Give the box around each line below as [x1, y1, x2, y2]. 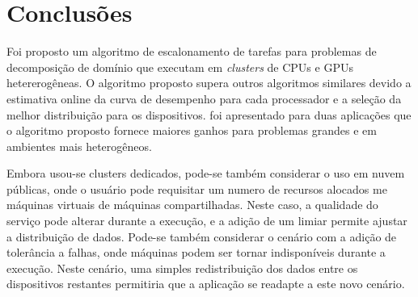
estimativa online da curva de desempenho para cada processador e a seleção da [6, 90, 402, 107]
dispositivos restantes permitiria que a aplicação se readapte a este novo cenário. [6, 275, 405, 292]
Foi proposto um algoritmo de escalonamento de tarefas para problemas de [6, 43, 377, 60]
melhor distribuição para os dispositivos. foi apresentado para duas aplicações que [6, 106, 412, 123]
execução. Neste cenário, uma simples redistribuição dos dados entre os [6, 259, 358, 276]
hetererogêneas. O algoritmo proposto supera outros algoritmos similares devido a [6, 74, 412, 91]
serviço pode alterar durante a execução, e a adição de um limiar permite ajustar [6, 212, 407, 229]
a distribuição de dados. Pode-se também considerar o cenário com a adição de [6, 228, 397, 245]
